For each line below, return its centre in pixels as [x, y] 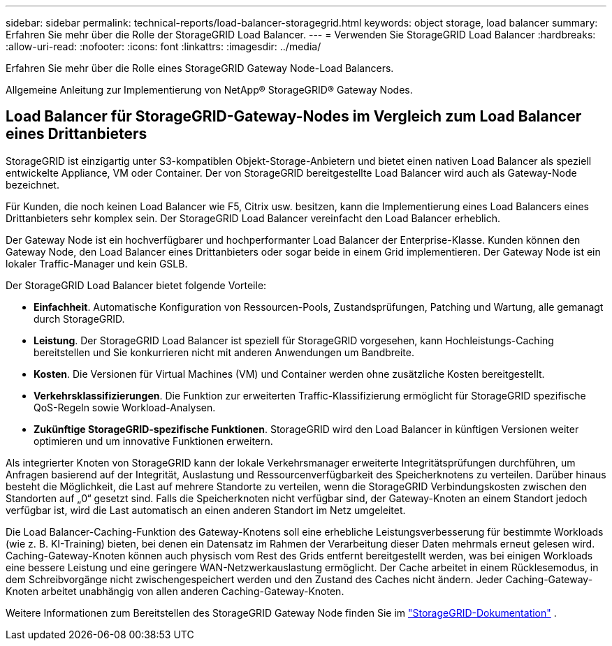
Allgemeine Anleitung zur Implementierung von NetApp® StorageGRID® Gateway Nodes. [209, 90]
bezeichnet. [32, 184]
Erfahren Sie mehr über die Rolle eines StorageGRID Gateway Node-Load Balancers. [200, 68]
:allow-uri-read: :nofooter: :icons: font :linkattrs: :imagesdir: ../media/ [163, 46]
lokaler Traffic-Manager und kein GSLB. [97, 263]
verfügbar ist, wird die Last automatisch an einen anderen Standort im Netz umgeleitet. [206, 510]
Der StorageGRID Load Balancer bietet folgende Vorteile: [136, 285]
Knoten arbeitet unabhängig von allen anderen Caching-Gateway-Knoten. [175, 591]
